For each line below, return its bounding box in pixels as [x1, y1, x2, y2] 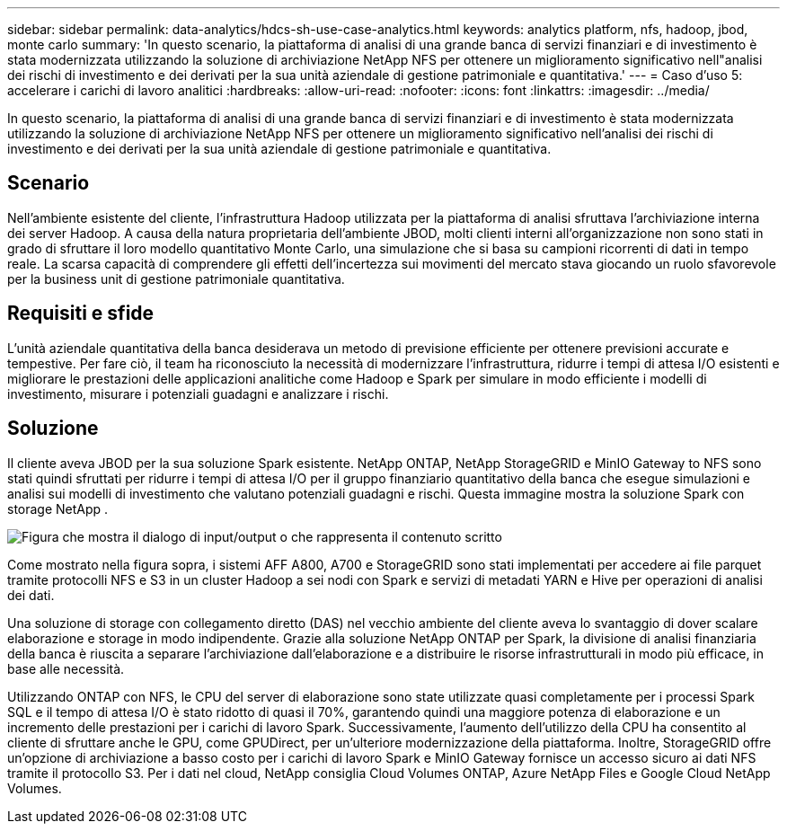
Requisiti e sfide [7, 302, 155, 325]
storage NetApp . [7, 500, 109, 517]
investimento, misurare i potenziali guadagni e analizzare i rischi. [7, 385, 389, 402]
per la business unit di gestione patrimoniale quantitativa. [7, 270, 345, 287]
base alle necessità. [7, 660, 125, 676]
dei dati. [7, 587, 55, 603]
